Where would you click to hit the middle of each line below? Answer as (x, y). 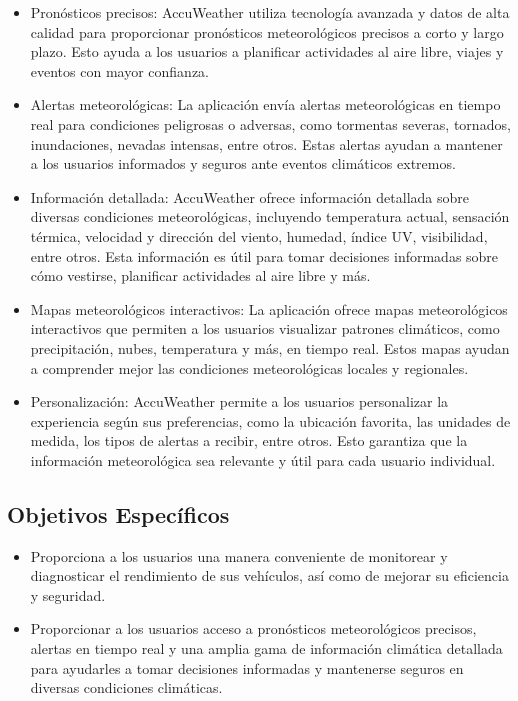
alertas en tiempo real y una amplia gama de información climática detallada (266, 648)
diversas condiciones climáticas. (126, 687)
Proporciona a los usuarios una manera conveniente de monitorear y (239, 555)
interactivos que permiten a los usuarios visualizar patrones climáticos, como (265, 328)
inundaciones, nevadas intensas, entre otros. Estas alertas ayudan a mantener (266, 143)
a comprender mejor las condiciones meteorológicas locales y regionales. (249, 367)
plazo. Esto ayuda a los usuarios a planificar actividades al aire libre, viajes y (267, 51)
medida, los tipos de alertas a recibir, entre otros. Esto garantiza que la (249, 440)
